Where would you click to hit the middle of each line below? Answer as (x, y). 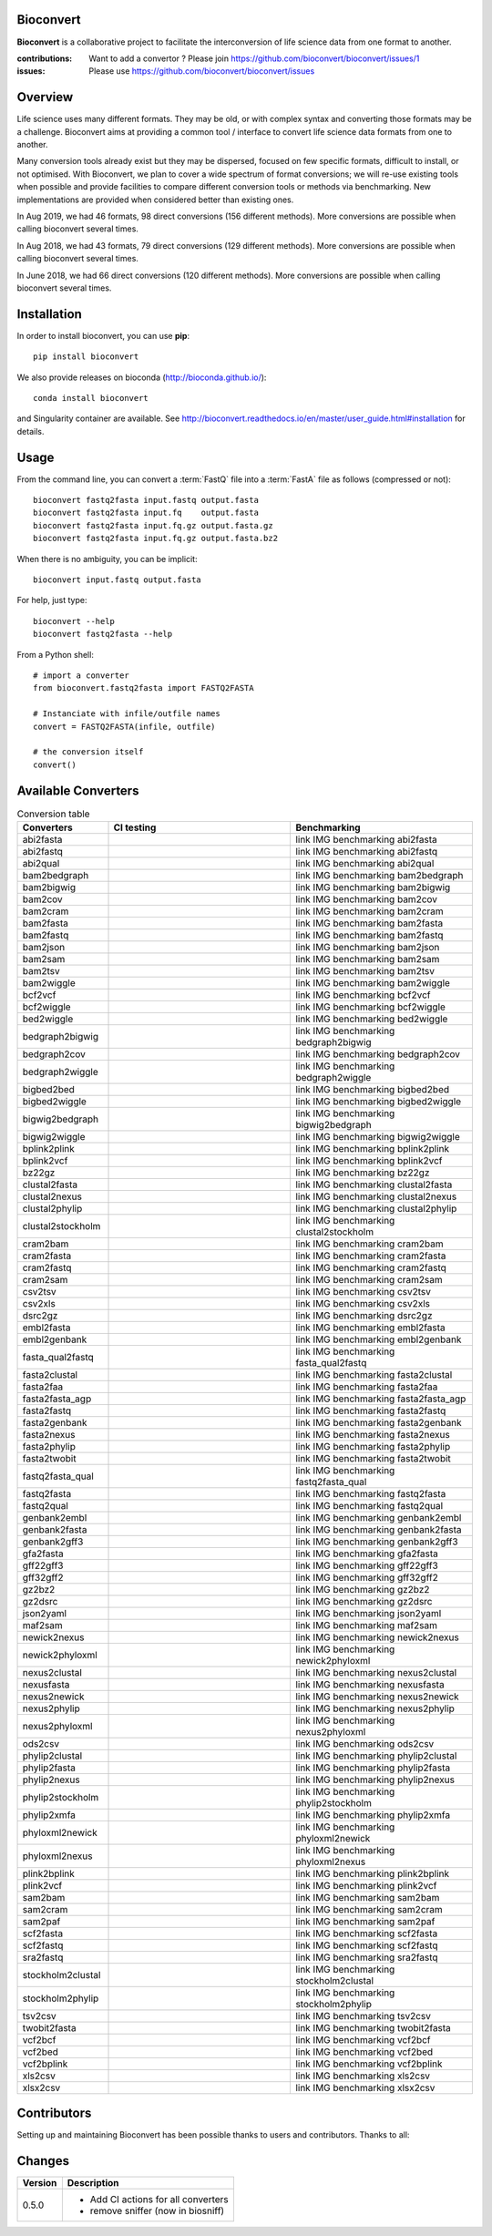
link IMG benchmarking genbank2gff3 (377, 1542)
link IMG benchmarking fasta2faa (367, 1387)
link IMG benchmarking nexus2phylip (375, 1708)
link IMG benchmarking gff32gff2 (367, 1577)
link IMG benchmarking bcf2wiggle (371, 1007)
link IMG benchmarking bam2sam (368, 959)
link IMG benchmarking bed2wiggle (372, 1019)
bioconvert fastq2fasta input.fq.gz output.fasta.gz (153, 525)
